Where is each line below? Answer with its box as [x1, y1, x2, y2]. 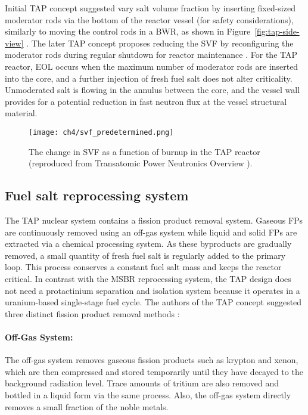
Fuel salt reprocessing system [5, 186, 189, 205]
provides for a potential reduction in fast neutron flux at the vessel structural [5, 95, 287, 107]
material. [5, 107, 38, 119]
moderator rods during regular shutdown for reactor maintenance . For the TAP [5, 48, 297, 61]
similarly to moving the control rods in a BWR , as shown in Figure [5, 25, 251, 38]
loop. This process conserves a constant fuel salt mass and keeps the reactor [5, 261, 282, 273]
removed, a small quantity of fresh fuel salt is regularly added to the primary [5, 249, 286, 261]
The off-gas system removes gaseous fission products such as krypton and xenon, [5, 354, 298, 366]
